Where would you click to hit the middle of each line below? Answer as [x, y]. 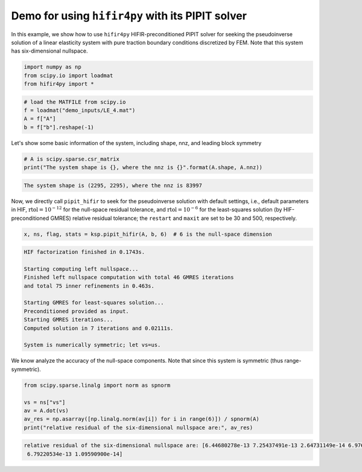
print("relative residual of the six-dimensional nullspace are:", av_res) [138, 427]
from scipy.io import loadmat [68, 75]
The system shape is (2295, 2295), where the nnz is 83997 [113, 185]
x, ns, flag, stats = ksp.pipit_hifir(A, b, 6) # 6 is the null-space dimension [148, 234]
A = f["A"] [40, 119]
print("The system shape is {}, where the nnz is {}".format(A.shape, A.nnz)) [143, 167]
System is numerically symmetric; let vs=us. [92, 345]
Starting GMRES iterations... [68, 320]
